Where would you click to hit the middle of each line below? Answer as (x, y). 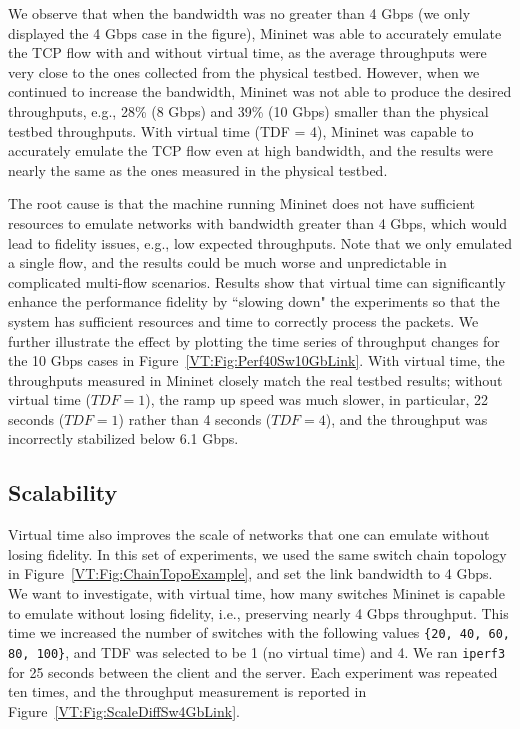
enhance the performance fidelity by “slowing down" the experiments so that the (254, 301)
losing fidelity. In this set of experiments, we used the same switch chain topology (257, 553)
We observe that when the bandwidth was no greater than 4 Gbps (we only (239, 13)
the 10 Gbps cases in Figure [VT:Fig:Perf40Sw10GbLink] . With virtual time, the (256, 360)
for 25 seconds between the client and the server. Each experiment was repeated (253, 671)
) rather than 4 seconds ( (195, 418)
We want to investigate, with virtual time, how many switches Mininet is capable (256, 593)
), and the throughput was (406, 418)
